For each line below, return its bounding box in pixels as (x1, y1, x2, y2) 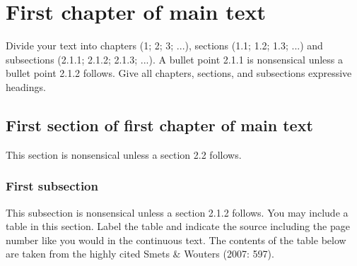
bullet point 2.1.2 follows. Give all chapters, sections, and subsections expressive (6, 66, 352, 80)
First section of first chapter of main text (6, 114, 313, 135)
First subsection (6, 177, 98, 195)
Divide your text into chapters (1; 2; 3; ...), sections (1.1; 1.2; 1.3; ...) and (6, 38, 323, 53)
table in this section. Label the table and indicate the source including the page (6, 219, 350, 234)
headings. (6, 79, 46, 94)
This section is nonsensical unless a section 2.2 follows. (6, 147, 242, 162)
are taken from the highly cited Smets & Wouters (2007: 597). (6, 246, 274, 261)
